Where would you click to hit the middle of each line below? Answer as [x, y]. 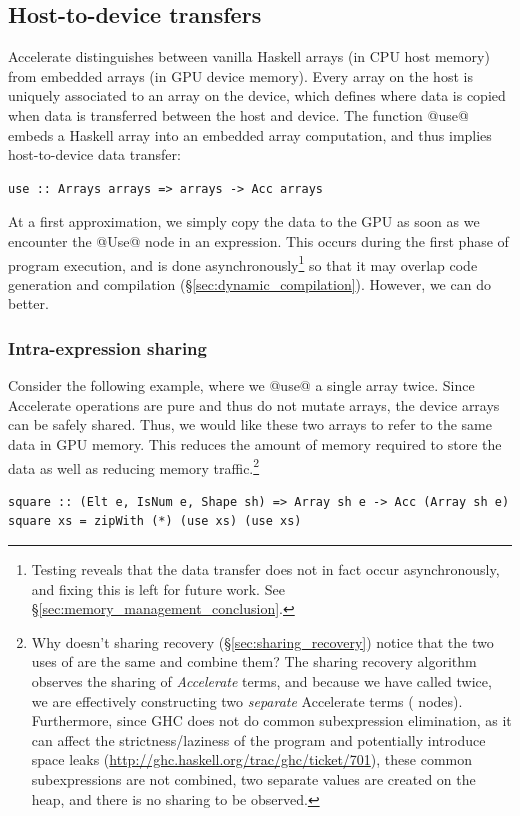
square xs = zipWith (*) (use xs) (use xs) [155, 521]
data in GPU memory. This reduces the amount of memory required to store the [255, 443]
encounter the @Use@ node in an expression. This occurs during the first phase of [258, 240]
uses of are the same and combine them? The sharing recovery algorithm [254, 661]
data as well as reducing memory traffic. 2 [134, 466]
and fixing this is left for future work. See [158, 588]
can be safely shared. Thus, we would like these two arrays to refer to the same [250, 424]
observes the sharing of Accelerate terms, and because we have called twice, [261, 680]
